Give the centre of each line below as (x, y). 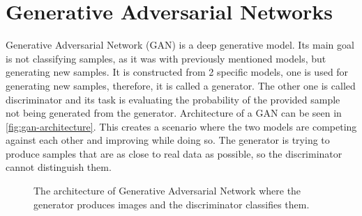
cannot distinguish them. (59, 167)
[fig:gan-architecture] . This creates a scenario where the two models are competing (181, 126)
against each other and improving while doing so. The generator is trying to (168, 140)
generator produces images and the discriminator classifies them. (172, 204)
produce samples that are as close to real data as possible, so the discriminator (174, 153)
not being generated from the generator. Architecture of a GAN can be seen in (174, 113)
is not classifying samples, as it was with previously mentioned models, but (166, 58)
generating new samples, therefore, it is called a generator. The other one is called (181, 85)
